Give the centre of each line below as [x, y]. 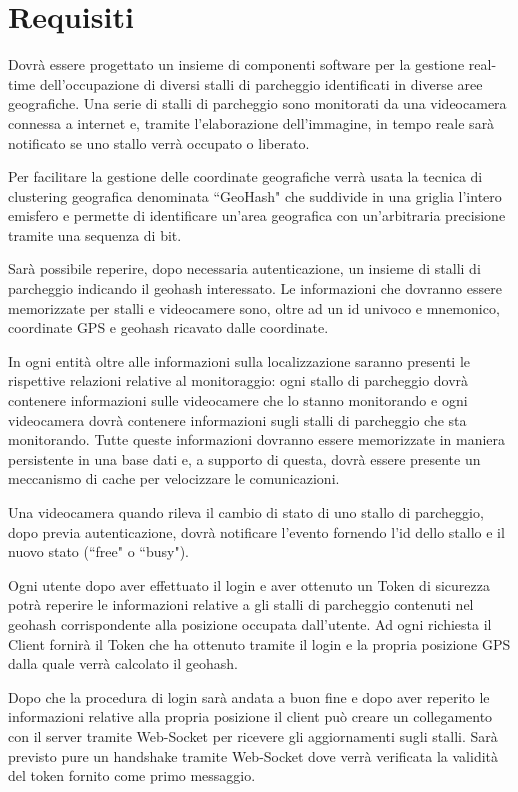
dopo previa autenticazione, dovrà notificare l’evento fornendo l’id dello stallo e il [256, 531]
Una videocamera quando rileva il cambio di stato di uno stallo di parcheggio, [246, 512]
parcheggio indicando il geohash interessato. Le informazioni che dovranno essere [255, 288]
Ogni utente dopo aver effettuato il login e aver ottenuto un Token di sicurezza [249, 584]
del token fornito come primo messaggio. [132, 775]
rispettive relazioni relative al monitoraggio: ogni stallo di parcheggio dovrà [238, 380]
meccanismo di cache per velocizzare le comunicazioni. [174, 478]
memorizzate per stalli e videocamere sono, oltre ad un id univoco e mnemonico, [254, 307]
